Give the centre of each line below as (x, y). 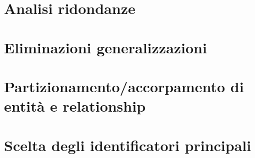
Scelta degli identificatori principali (128, 145)
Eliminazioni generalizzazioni (105, 47)
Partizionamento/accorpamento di (124, 86)
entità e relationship (75, 106)
